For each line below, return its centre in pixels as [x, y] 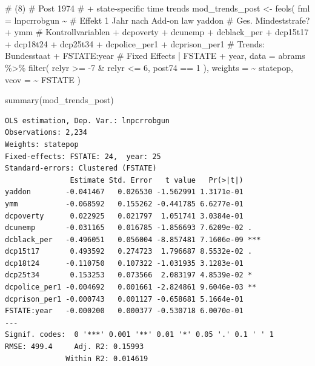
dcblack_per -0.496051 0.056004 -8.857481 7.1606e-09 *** [133, 239]
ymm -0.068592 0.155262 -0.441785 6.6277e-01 [124, 204]
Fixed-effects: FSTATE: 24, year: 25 [83, 156]
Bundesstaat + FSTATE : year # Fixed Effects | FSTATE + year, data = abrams [155, 56]
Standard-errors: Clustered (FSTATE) [81, 168]
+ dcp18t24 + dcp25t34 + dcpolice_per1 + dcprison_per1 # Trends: [135, 43]
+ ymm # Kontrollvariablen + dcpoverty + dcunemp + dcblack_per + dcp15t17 [157, 32]
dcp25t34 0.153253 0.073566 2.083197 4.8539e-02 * [129, 275]
